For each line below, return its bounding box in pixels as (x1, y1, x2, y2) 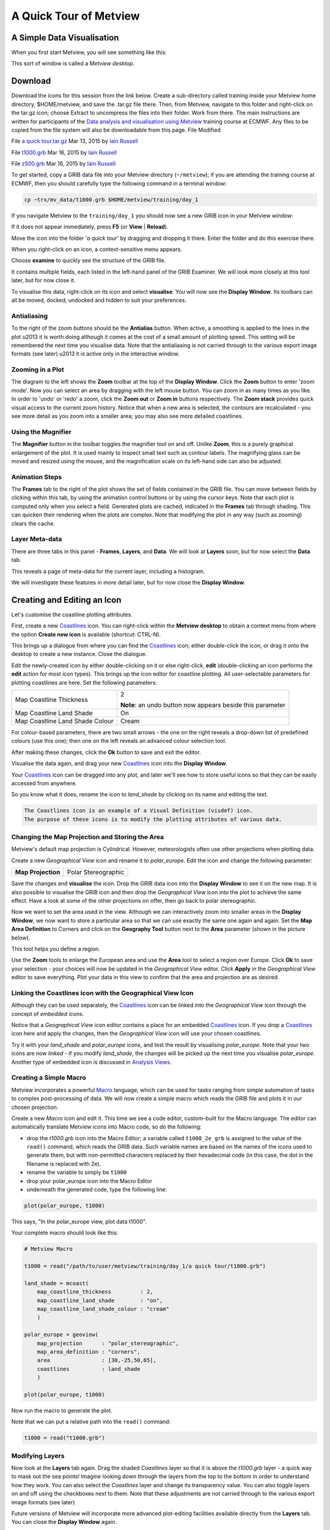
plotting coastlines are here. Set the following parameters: (11, 679, 157, 686)
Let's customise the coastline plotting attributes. (11, 611, 133, 618)
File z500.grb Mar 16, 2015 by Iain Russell (11, 160, 116, 168)
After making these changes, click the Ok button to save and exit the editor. (11, 748, 201, 756)
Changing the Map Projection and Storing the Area (11, 833, 164, 841)
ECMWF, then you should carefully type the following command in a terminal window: (11, 179, 227, 187)
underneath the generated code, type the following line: (26, 1186, 167, 1193)
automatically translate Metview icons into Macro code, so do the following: (11, 1123, 202, 1130)
